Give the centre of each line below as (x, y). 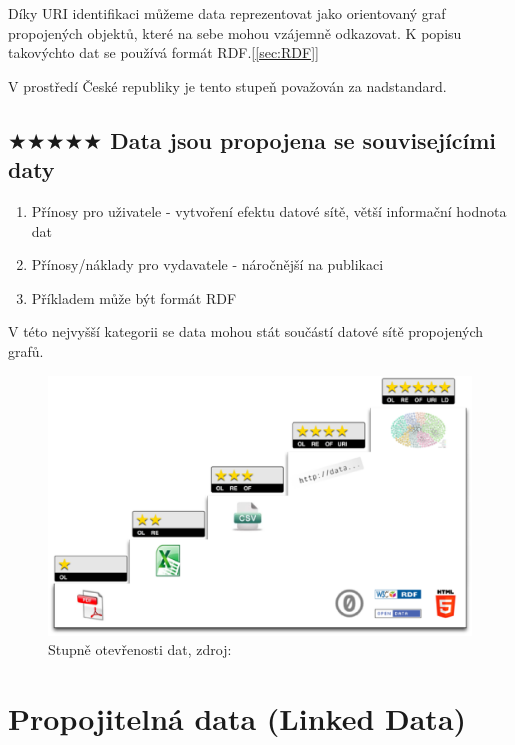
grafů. (26, 350)
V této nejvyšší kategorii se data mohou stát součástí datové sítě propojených (246, 331)
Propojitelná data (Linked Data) (237, 717)
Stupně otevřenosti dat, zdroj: (140, 649)
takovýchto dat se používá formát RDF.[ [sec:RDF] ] (163, 52)
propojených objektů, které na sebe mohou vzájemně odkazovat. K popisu (235, 32)
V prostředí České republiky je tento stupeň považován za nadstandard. (227, 85)
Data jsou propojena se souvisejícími (303, 139)
